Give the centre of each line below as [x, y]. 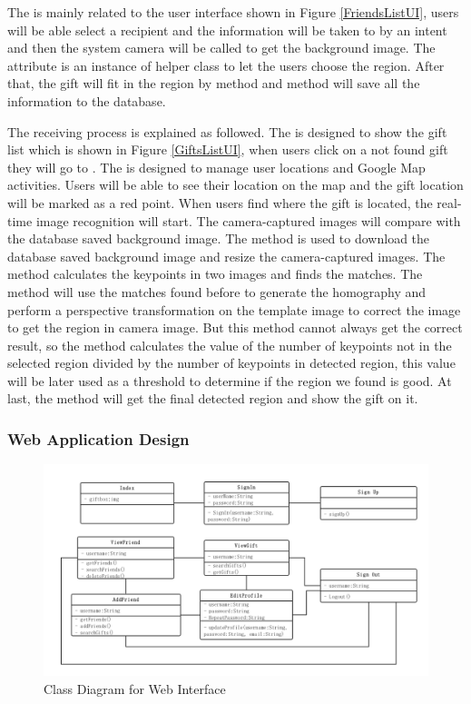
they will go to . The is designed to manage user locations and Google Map [216, 167]
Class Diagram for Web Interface [135, 688]
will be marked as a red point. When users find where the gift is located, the [220, 202]
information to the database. [87, 100]
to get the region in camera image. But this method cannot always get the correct [235, 327]
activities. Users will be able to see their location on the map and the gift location [235, 185]
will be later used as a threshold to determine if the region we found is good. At [230, 380]
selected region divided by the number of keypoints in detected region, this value [231, 363]
